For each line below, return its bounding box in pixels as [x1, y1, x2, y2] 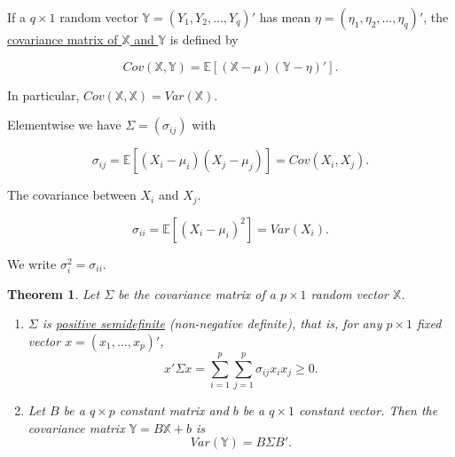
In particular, [7, 85, 80, 104]
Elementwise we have [7, 115, 122, 134]
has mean [259, 8, 311, 26]
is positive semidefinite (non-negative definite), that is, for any [42, 314, 382, 333]
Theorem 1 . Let [7, 284, 100, 303]
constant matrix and [119, 401, 229, 420]
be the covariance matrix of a [118, 284, 276, 303]
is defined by [169, 30, 239, 48]
